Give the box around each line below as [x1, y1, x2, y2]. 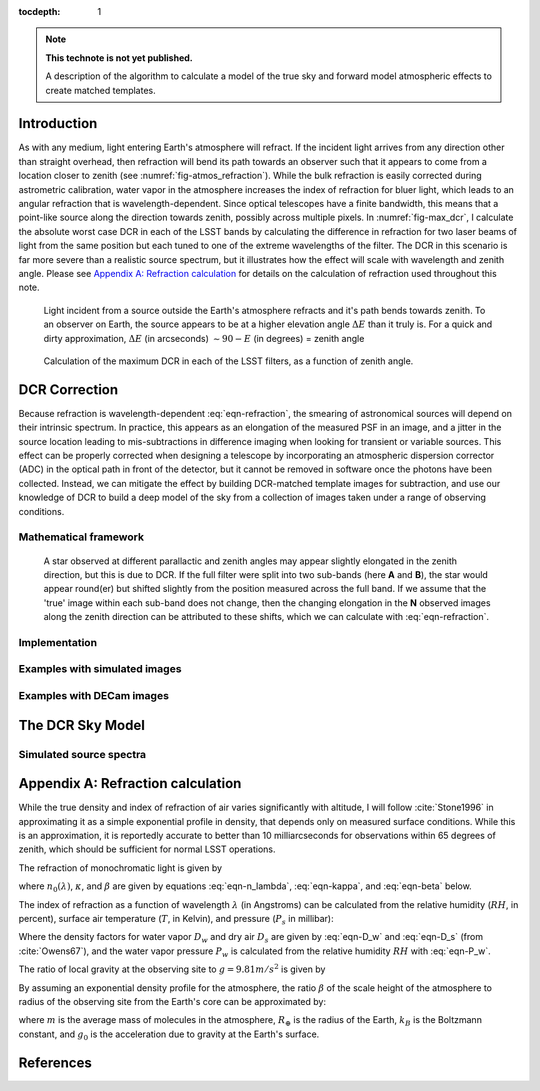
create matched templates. [45, 84, 156, 96]
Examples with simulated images [18, 662, 182, 676]
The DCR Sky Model [18, 716, 145, 734]
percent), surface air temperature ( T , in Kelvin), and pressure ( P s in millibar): [18, 913, 334, 927]
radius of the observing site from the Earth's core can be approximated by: [18, 995, 327, 1007]
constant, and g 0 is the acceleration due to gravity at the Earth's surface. [18, 1028, 320, 1042]
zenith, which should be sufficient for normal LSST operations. [18, 843, 276, 855]
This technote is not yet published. [45, 51, 194, 64]
